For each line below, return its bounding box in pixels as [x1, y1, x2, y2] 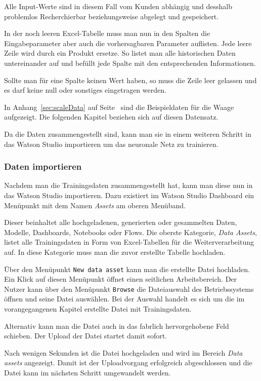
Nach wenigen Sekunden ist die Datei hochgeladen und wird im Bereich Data [4, 347, 243, 358]
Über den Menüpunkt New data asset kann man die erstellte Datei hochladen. [4, 263, 250, 274]
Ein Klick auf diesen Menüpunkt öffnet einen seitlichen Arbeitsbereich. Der [4, 274, 237, 284]
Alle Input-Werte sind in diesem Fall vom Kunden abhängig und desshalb [4, 1, 232, 11]
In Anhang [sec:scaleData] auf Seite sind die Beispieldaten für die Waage [4, 101, 234, 112]
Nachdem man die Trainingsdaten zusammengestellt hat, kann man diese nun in [4, 180, 253, 190]
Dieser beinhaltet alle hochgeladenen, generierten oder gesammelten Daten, [4, 217, 237, 227]
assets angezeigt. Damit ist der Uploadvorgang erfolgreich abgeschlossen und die [4, 357, 252, 368]
